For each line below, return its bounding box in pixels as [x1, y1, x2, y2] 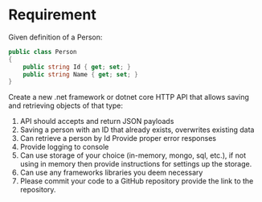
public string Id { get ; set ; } [23, 63, 131, 71]
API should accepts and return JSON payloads [19, 117, 174, 126]
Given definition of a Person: [8, 32, 103, 42]
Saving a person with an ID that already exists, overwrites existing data [19, 125, 255, 134]
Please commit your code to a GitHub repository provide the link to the [19, 176, 254, 186]
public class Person [8, 47, 78, 56]
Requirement [8, 6, 96, 24]
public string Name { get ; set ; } [23, 70, 138, 78]
